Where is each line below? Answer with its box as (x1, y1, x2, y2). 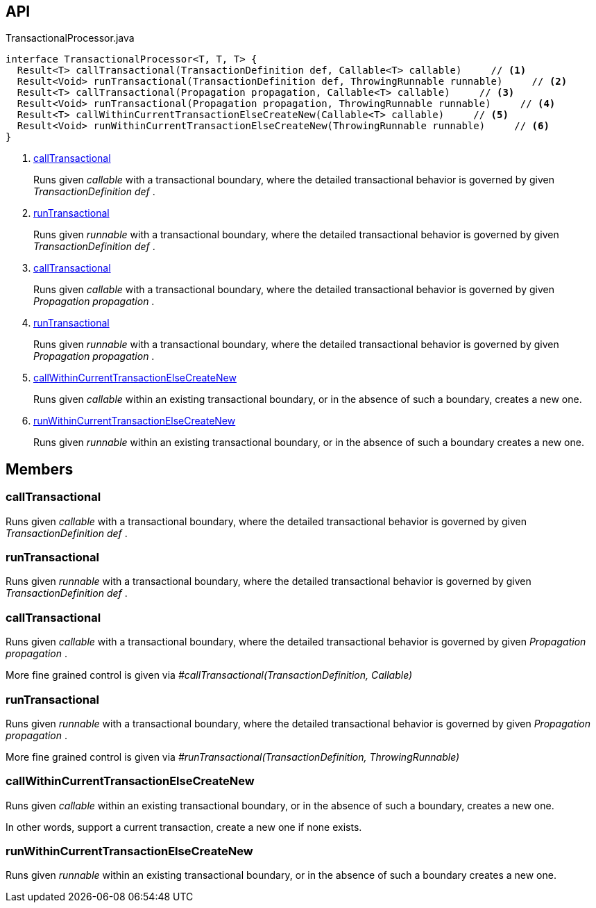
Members (6, 460, 74, 478)
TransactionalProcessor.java (6, 32, 135, 44)
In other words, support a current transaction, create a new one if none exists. (6, 820, 362, 833)
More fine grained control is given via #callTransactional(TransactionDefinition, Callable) (6, 669, 413, 682)
